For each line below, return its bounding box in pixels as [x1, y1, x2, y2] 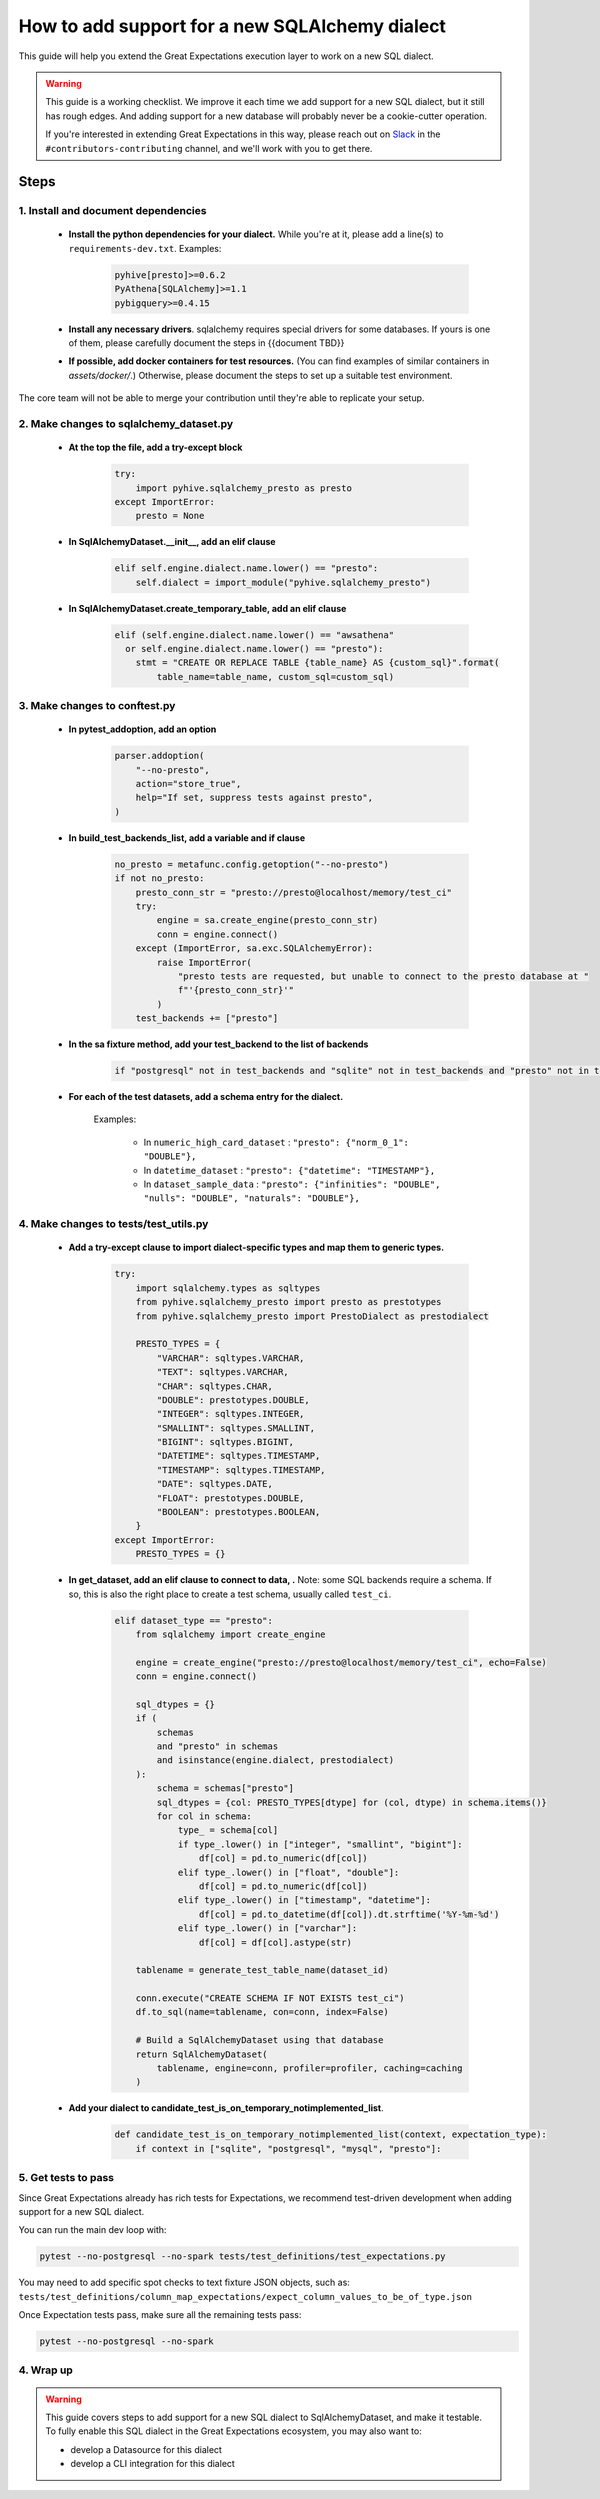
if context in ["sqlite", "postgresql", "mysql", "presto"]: [135, 2143, 442, 2154]
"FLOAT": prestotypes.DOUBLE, [156, 1492, 305, 1504]
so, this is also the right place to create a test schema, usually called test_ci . [68, 1588, 392, 1600]
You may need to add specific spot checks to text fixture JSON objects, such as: [18, 2276, 350, 2289]
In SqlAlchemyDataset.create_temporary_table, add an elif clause [68, 602, 347, 614]
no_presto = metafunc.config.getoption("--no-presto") [114, 858, 389, 870]
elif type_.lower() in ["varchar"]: [177, 1923, 358, 1934]
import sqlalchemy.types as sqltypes [135, 1282, 321, 1294]
